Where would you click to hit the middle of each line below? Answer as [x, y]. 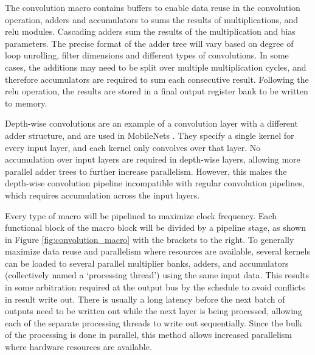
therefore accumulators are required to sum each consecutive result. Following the [157, 79]
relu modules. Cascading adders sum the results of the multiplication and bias [150, 31]
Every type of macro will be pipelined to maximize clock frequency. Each [141, 215]
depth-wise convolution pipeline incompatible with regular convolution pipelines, [155, 183]
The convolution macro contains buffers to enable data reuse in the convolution [153, 7]
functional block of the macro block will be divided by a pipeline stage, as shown [155, 227]
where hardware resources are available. [78, 347]
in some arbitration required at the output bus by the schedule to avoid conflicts [155, 287]
